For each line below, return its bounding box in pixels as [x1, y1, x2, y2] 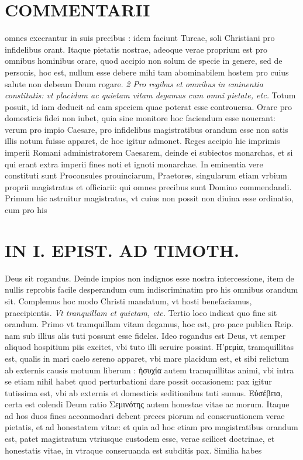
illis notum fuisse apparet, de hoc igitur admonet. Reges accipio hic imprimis [5, 135, 280, 147]
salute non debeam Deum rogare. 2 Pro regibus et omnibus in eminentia [5, 77, 263, 90]
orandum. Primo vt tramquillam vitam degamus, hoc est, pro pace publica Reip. [5, 318, 294, 330]
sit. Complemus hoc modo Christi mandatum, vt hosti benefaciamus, [5, 294, 252, 307]
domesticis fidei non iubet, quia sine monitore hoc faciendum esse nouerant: [5, 112, 276, 124]
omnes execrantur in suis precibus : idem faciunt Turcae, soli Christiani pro [5, 32, 275, 44]
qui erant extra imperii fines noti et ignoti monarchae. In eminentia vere [5, 157, 263, 170]
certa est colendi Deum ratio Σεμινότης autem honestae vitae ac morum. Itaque [5, 398, 290, 410]
